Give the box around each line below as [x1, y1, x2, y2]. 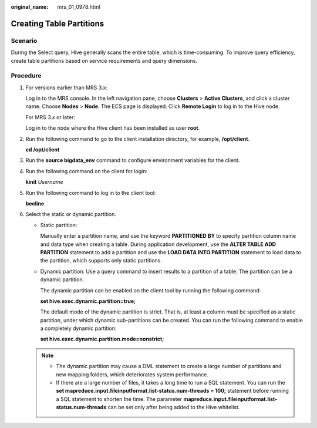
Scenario [11, 36, 38, 45]
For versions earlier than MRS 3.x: [25, 84, 108, 91]
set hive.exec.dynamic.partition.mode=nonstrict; [40, 335, 164, 343]
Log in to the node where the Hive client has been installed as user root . [25, 124, 200, 132]
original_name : [11, 4, 49, 10]
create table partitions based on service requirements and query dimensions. [11, 57, 198, 64]
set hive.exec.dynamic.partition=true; [40, 297, 136, 305]
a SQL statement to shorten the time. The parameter [56, 395, 182, 402]
